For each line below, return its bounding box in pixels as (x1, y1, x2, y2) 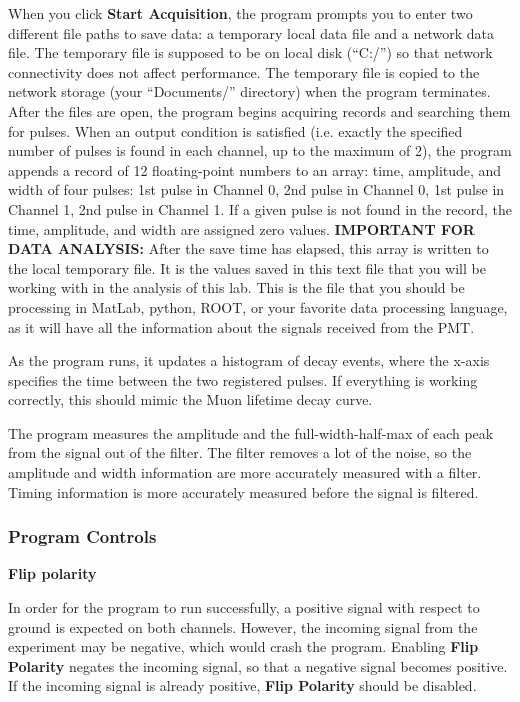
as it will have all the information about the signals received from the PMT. (8, 316, 475, 337)
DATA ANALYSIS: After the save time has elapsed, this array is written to (8, 238, 489, 259)
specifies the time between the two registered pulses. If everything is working (8, 369, 478, 390)
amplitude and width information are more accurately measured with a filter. (8, 462, 482, 483)
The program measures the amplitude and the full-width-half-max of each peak (8, 422, 494, 443)
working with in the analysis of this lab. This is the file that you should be (8, 277, 465, 298)
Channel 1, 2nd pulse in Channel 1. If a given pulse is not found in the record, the (8, 198, 512, 219)
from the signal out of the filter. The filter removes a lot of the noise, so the (8, 442, 472, 463)
